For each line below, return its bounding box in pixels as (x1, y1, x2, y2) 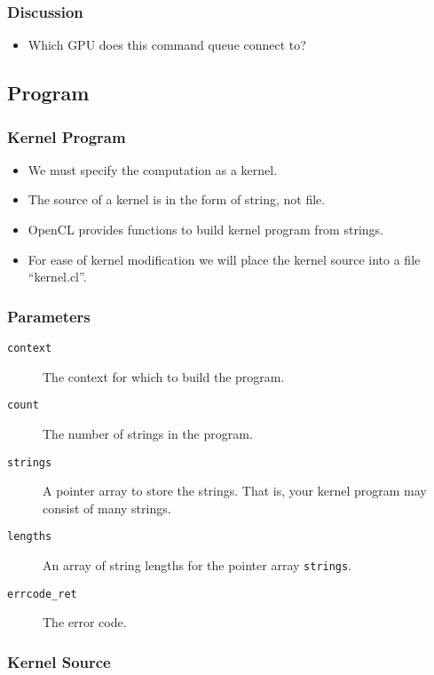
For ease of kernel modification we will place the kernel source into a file (28, 250, 421, 268)
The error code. (43, 613, 127, 631)
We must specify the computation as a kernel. (28, 160, 278, 179)
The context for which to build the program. (43, 367, 285, 385)
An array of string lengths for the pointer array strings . (43, 556, 352, 574)
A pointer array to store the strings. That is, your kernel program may (43, 481, 427, 500)
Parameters (7, 305, 91, 327)
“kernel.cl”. (28, 267, 87, 286)
